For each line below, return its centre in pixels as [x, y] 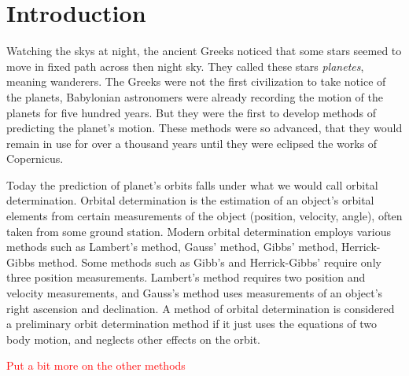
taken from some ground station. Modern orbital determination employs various [199, 231]
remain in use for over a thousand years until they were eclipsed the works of [192, 143]
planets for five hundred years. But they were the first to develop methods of [192, 112]
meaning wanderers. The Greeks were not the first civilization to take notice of [196, 81]
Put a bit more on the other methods [96, 365]
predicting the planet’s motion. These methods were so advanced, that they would [204, 128]
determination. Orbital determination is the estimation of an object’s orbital [190, 200]
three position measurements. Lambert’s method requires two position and [186, 277]
